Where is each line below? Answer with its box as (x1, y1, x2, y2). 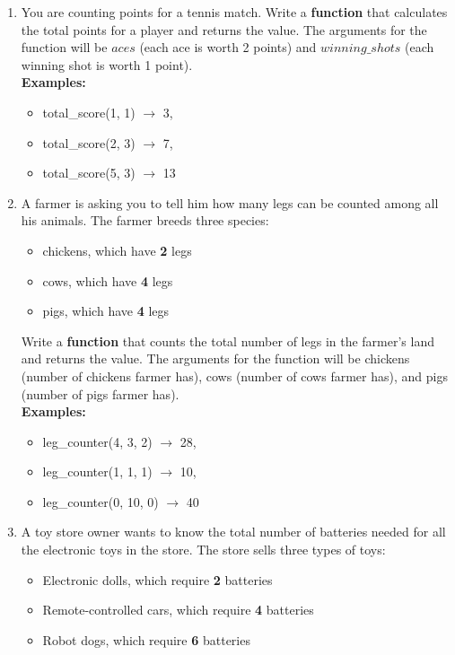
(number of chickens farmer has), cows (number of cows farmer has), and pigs (21, 366, 448, 385)
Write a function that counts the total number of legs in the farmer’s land (21, 331, 434, 350)
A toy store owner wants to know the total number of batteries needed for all (21, 522, 446, 541)
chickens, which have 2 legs (42, 240, 192, 259)
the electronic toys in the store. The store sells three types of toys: (21, 540, 386, 559)
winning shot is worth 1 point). (21, 55, 193, 74)
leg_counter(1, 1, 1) (42, 462, 153, 481)
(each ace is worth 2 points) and (139, 38, 317, 57)
